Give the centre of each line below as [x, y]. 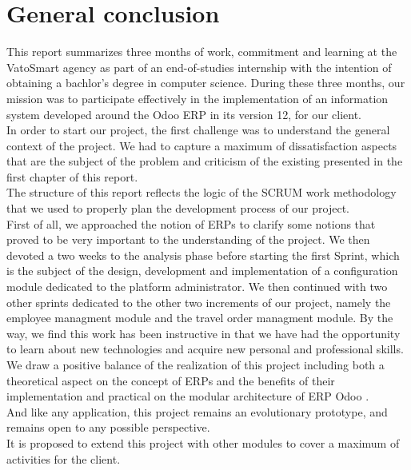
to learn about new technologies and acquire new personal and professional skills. [205, 349]
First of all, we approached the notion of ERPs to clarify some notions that [191, 223]
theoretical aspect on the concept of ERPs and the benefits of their [171, 380]
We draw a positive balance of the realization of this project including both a [196, 364]
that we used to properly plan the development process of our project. [178, 208]
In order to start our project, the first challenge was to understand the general [198, 130]
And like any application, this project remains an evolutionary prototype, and [197, 411]
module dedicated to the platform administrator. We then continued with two [197, 287]
